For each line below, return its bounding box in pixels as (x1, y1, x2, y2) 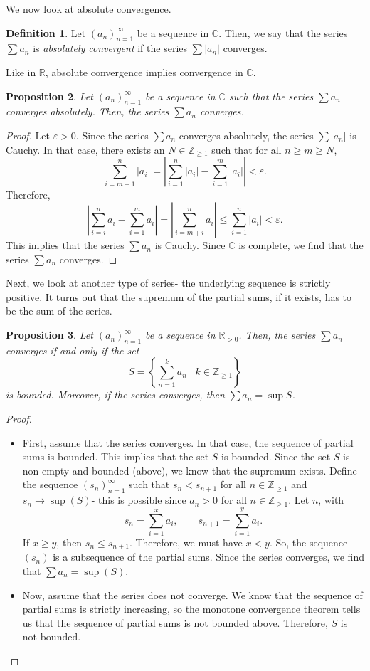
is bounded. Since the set (221, 449, 331, 464)
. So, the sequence (269, 534, 348, 549)
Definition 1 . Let (6, 25, 86, 40)
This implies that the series (6, 238, 125, 253)
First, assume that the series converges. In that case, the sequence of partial (22, 435, 354, 450)
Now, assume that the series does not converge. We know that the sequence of (22, 587, 363, 602)
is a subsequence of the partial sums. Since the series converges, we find (53, 549, 364, 564)
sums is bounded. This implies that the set (22, 449, 209, 464)
